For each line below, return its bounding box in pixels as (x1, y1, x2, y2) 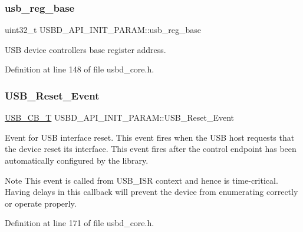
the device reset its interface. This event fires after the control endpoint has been (5, 142, 297, 155)
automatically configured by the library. (5, 154, 149, 166)
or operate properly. (5, 197, 77, 209)
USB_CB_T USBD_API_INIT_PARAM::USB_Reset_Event (5, 111, 234, 124)
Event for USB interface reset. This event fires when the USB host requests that (5, 131, 295, 143)
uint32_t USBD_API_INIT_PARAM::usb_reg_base (5, 24, 201, 36)
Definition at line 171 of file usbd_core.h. (5, 217, 154, 229)
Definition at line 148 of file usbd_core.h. (5, 63, 154, 75)
